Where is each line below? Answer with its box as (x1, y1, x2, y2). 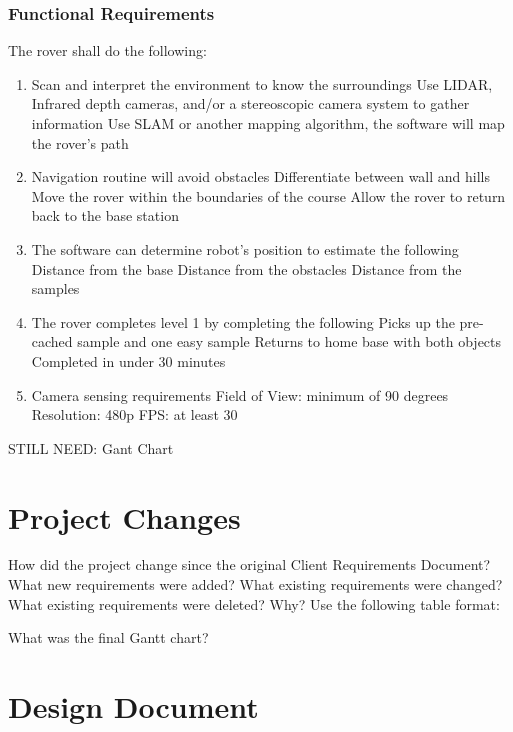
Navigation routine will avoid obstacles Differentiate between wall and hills (31, 166, 491, 187)
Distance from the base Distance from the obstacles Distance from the (31, 258, 462, 279)
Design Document (8, 686, 259, 726)
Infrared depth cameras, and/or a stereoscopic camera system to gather (31, 93, 470, 114)
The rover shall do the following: (8, 40, 207, 61)
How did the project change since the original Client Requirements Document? (8, 554, 491, 575)
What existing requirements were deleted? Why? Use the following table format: (8, 593, 500, 614)
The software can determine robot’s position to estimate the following (31, 238, 459, 259)
